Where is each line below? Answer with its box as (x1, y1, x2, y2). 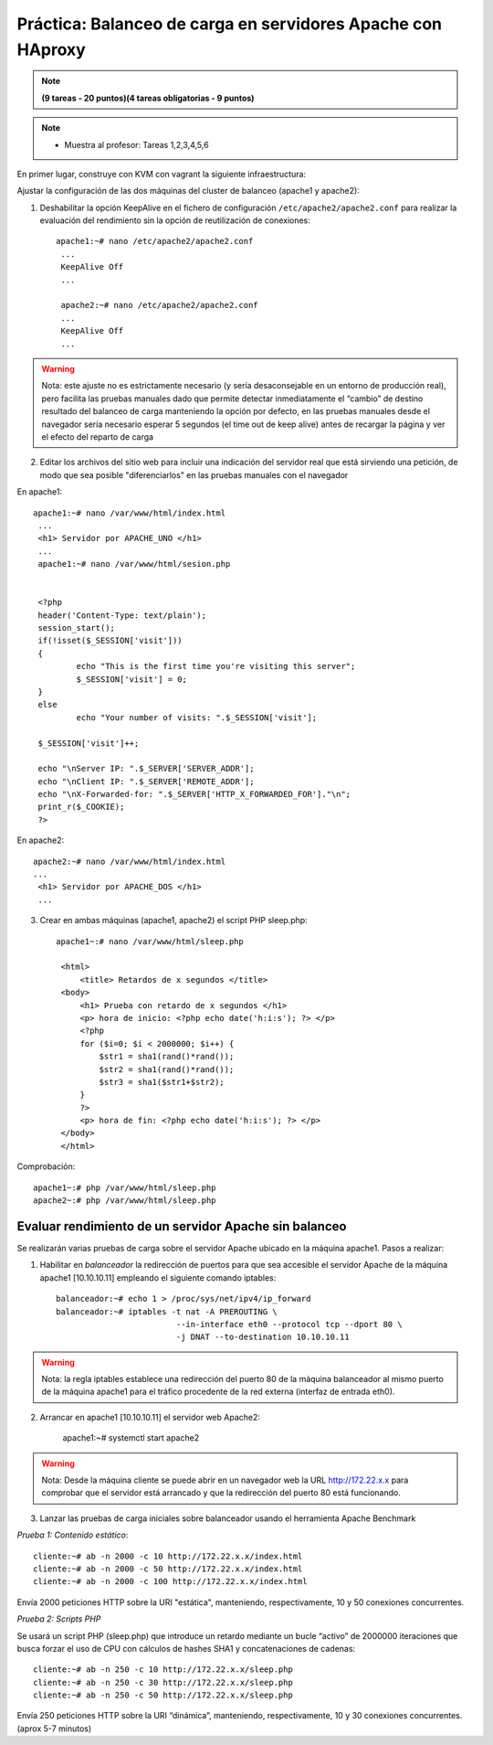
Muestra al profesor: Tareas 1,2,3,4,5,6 (64, 139, 209, 150)
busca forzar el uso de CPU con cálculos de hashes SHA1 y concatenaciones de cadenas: (16, 1643, 356, 1654)
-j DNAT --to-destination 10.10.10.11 (175, 1332, 351, 1343)
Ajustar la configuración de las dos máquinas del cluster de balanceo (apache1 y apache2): (16, 186, 360, 197)
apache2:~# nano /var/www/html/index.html (33, 856, 226, 867)
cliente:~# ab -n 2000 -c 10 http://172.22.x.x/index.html (33, 1550, 303, 1561)
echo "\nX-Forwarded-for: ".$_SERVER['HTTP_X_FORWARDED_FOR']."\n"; (37, 789, 351, 800)
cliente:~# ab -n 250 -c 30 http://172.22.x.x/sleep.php (33, 1677, 294, 1687)
